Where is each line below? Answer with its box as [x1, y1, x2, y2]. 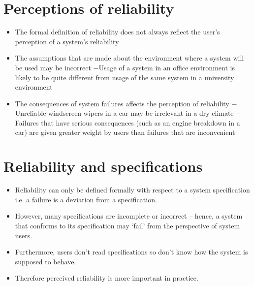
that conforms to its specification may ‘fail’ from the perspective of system [15, 220, 240, 230]
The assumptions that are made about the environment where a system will [15, 53, 244, 63]
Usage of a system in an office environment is [98, 62, 235, 72]
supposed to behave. [15, 256, 76, 266]
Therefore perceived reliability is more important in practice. [15, 273, 198, 283]
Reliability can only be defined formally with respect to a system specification [15, 185, 250, 195]
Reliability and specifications [3, 156, 203, 176]
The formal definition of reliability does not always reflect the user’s [15, 27, 220, 37]
